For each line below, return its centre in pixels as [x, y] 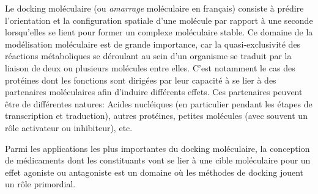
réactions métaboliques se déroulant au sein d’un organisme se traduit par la [148, 56]
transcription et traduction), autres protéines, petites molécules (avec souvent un [156, 116]
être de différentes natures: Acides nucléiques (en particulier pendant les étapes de [159, 103]
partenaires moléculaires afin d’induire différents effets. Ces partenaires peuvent [154, 92]
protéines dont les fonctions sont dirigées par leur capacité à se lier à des [141, 80]
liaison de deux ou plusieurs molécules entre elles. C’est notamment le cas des [150, 67]
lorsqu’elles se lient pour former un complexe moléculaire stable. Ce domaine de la [159, 32]
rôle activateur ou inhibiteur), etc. [69, 127]
